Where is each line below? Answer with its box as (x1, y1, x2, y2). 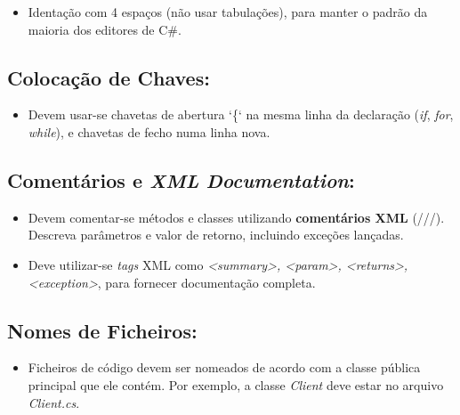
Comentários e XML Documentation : (7, 166, 355, 193)
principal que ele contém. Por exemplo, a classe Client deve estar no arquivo (28, 375, 444, 394)
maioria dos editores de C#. (28, 20, 182, 38)
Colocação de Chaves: (7, 63, 210, 91)
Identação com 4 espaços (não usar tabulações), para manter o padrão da (28, 3, 428, 20)
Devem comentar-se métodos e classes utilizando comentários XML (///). (28, 207, 445, 226)
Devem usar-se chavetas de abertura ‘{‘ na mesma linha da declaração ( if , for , (28, 105, 454, 124)
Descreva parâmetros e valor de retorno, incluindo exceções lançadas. (28, 225, 404, 244)
